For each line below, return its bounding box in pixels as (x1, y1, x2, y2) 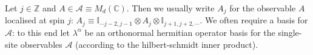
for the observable (229, 2, 296, 14)
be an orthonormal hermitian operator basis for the (84, 26, 275, 38)
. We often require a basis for (200, 14, 308, 26)
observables (20, 38, 62, 50)
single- (278, 26, 302, 38)
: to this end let (12, 26, 70, 38)
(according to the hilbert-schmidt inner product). (75, 38, 258, 50)
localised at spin (5, 14, 65, 26)
